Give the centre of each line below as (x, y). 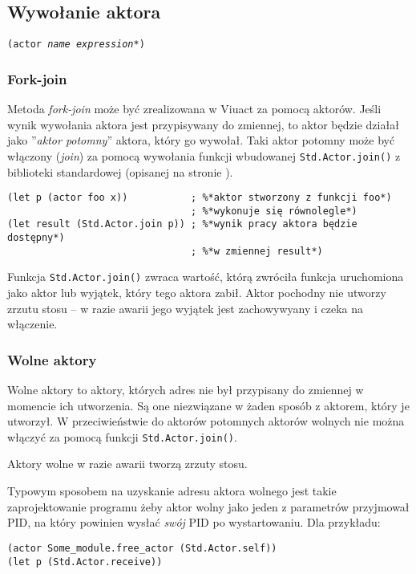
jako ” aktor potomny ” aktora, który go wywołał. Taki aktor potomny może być (201, 140)
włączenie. (32, 324)
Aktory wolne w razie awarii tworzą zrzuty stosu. (127, 464)
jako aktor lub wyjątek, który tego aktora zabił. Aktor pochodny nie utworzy (197, 293)
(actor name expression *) (76, 45)
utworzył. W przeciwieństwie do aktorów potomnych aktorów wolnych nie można (206, 421)
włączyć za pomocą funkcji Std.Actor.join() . (122, 436)
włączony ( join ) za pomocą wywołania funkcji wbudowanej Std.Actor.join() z (204, 155)
